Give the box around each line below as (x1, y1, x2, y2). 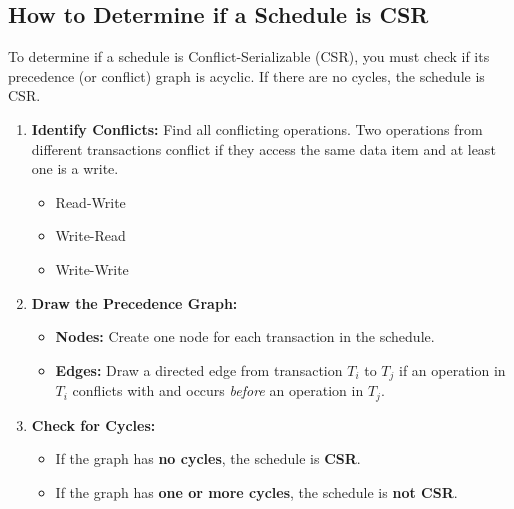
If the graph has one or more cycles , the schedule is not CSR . (55, 481, 458, 502)
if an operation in (399, 359, 506, 380)
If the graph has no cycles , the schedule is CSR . (55, 448, 361, 469)
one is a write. (31, 158, 119, 179)
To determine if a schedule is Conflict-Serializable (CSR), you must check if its (8, 46, 490, 67)
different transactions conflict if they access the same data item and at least (31, 138, 496, 159)
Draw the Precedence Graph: (31, 292, 238, 313)
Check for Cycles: (31, 414, 156, 435)
